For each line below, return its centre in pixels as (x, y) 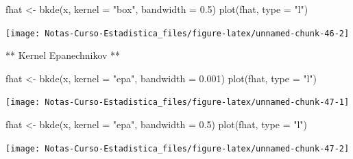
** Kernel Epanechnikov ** (63, 55)
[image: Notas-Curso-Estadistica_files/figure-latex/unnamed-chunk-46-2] (178, 33)
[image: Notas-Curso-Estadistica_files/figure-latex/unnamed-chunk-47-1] (178, 102)
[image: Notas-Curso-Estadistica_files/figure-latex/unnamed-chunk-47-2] (178, 148)
